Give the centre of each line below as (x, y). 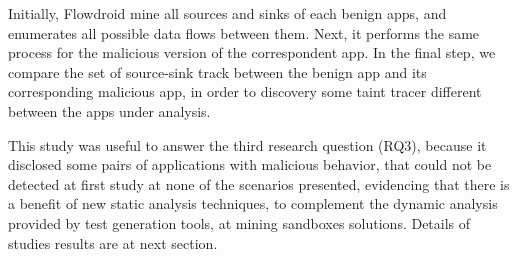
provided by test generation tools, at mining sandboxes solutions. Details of (239, 222)
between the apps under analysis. (109, 110)
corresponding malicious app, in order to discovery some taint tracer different (245, 91)
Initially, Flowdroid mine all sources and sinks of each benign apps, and (227, 13)
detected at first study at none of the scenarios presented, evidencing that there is (259, 183)
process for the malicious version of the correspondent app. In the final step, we (252, 52)
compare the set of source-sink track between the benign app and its (217, 71)
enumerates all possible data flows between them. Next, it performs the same (244, 32)
